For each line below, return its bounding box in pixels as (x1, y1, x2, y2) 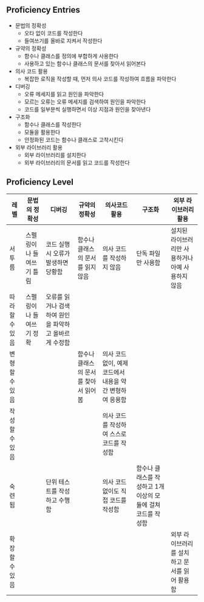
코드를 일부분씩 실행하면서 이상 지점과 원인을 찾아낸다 (24, 105, 151, 113)
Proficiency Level (6, 177, 74, 188)
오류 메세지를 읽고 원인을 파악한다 (24, 90, 104, 97)
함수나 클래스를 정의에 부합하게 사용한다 (24, 52, 119, 60)
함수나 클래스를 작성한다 (24, 121, 82, 128)
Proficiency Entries (6, 5, 81, 15)
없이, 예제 (102, 359, 129, 367)
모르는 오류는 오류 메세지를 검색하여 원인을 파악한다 (24, 97, 146, 105)
